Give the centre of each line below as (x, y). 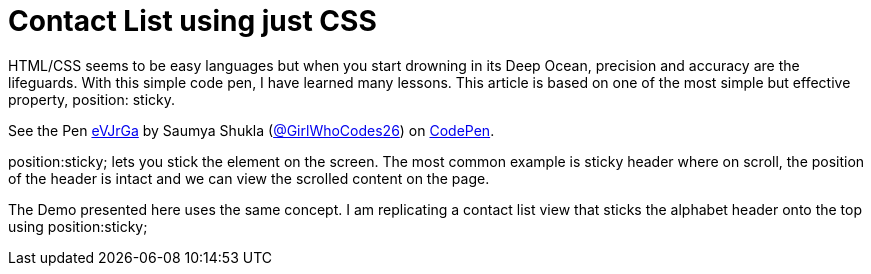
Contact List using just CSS (192, 21)
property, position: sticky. (91, 99)
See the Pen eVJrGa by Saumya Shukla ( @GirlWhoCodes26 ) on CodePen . (251, 130)
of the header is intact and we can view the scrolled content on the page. (249, 178)
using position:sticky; (78, 226)
